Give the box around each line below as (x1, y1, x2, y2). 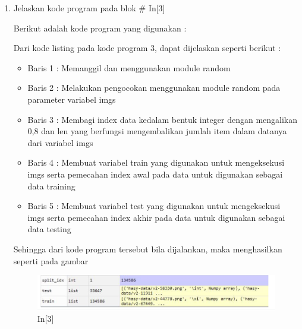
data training (27, 179, 75, 192)
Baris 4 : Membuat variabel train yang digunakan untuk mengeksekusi (27, 156, 285, 169)
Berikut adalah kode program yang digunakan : (13, 21, 187, 34)
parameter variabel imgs (27, 93, 116, 105)
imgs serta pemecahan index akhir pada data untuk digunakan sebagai (27, 211, 285, 223)
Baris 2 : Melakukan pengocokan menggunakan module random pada (27, 81, 281, 94)
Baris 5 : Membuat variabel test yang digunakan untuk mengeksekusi (27, 200, 281, 212)
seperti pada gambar (13, 254, 89, 267)
